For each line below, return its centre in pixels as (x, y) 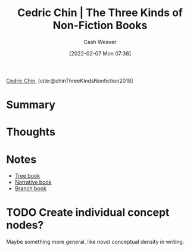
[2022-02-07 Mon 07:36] (100, 53)
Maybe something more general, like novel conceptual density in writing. (95, 242)
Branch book (30, 188)
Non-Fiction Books (100, 25)
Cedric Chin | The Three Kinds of (100, 13)
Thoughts (31, 132)
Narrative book (33, 182)
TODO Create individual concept (88, 213)
